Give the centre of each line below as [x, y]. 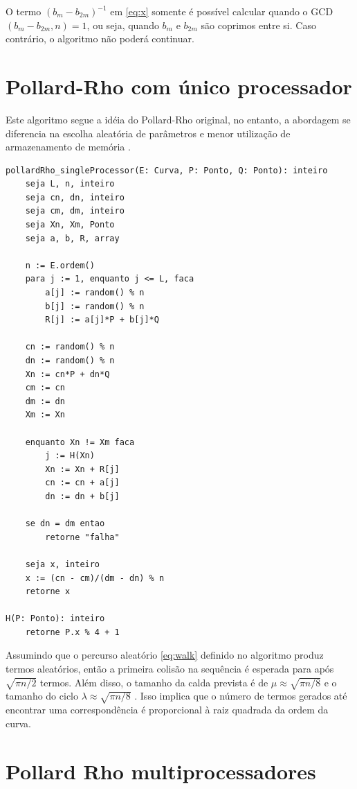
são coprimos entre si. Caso [258, 25]
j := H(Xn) [70, 456]
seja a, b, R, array [72, 238]
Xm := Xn [45, 415]
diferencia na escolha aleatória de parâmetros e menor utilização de [148, 133]
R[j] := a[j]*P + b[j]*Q [102, 320]
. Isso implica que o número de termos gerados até [241, 696]
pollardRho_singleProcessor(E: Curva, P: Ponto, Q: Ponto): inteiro [167, 170]
